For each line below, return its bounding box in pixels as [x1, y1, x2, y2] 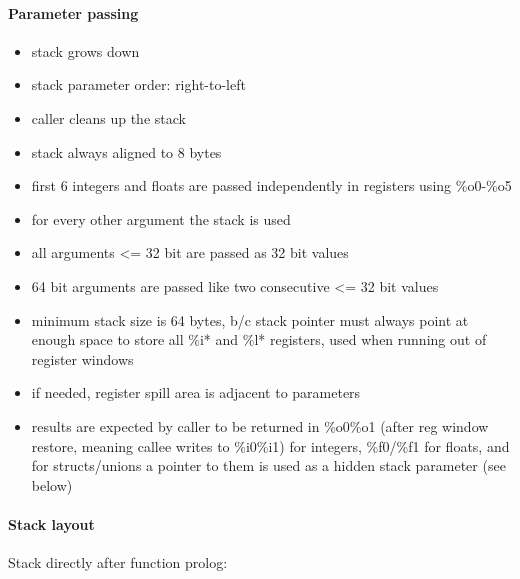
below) [31, 474, 73, 495]
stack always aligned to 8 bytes [31, 141, 222, 162]
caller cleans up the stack [31, 107, 186, 128]
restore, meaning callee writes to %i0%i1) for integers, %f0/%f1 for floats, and [31, 435, 510, 456]
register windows [31, 348, 134, 369]
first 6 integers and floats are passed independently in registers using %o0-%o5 [31, 175, 512, 196]
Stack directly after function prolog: [8, 552, 228, 573]
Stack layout [8, 513, 95, 534]
